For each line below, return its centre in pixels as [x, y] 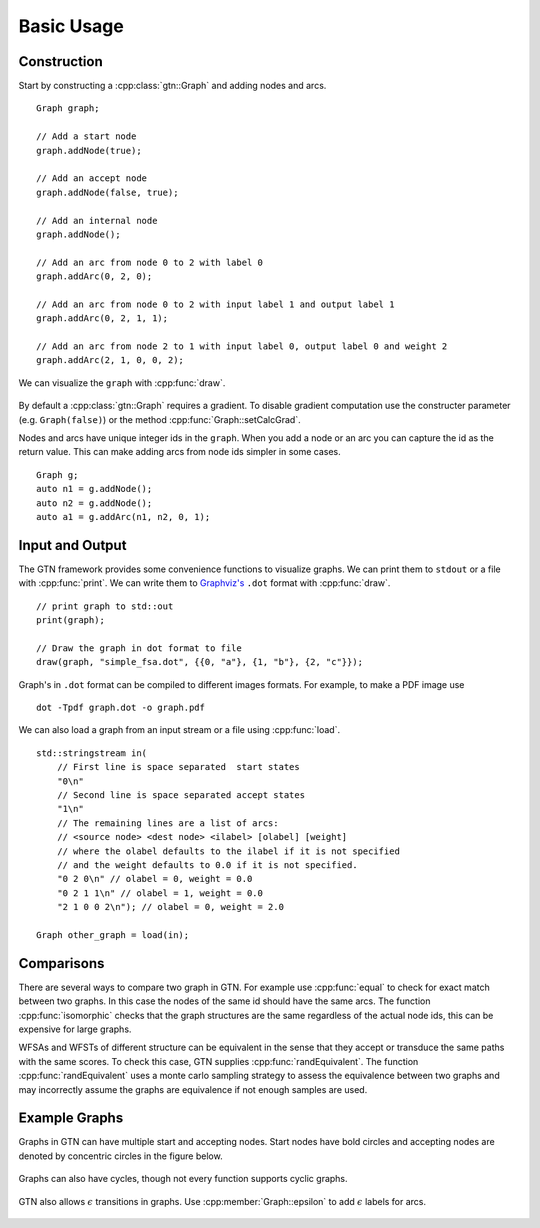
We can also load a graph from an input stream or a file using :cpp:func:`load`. [179, 730]
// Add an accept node [92, 178]
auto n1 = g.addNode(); [94, 489]
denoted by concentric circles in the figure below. [121, 1156]
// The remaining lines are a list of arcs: [167, 823]
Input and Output [72, 545]
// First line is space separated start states [178, 767]
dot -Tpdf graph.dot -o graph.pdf [120, 708]
